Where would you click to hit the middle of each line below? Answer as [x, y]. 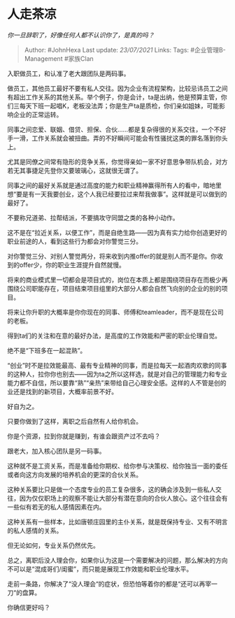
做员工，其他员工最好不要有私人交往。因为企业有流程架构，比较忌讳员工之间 [117, 88]
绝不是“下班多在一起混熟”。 [47, 350]
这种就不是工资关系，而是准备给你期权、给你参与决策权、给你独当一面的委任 [117, 466]
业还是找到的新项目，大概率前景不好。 [62, 391]
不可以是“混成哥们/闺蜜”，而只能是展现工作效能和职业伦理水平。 [100, 569]
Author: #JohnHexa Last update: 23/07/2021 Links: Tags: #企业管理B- [125, 50]
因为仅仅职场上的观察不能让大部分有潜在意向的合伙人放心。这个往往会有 [123, 498]
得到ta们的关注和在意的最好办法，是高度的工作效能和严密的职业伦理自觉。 [114, 336]
